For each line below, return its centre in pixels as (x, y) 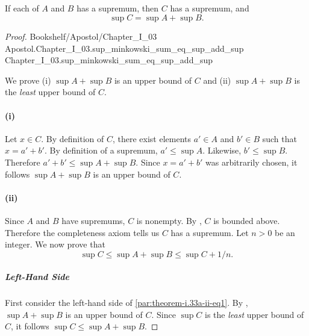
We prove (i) (28, 80)
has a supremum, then (118, 8)
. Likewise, (222, 150)
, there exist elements (151, 138)
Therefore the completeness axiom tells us (82, 232)
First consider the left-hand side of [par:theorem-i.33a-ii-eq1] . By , (126, 303)
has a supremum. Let (210, 232)
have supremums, (93, 220)
